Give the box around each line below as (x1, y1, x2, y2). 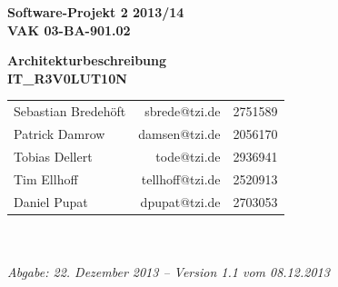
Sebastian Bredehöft (14, 102, 126, 121)
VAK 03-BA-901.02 (7, 20, 131, 39)
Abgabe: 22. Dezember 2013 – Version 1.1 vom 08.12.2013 (7, 262, 330, 281)
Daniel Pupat (14, 192, 88, 211)
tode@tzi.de (155, 146, 221, 165)
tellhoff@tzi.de (141, 169, 221, 188)
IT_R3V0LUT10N (7, 68, 127, 87)
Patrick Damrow (14, 124, 105, 143)
